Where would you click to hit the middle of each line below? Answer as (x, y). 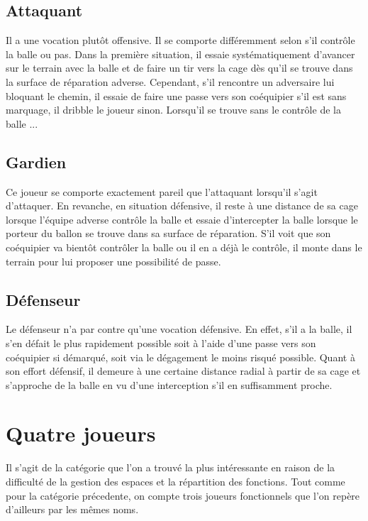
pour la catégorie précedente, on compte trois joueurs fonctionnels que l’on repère (183, 495)
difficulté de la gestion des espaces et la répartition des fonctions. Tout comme (175, 482)
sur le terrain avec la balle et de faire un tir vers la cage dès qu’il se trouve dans (179, 68)
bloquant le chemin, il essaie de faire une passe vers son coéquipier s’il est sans (176, 95)
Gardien (36, 161)
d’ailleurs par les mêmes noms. (72, 509)
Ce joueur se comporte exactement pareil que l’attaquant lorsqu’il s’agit (162, 191)
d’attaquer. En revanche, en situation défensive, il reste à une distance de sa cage (182, 205)
